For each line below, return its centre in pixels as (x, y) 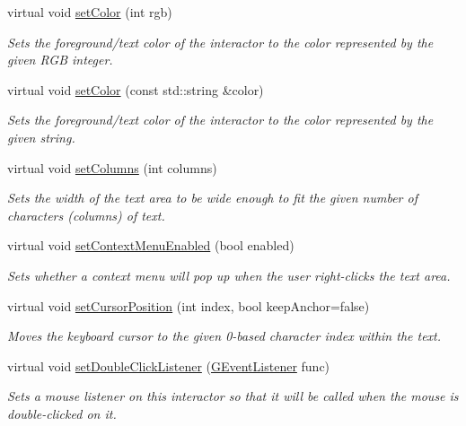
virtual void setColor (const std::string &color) (136, 89)
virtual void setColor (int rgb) (90, 12)
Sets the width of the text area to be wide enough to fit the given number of (212, 198)
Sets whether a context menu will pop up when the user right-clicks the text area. (229, 275)
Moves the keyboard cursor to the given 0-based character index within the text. (224, 336)
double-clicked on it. (62, 413)
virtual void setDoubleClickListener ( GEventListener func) (169, 365)
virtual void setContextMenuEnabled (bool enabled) (151, 245)
